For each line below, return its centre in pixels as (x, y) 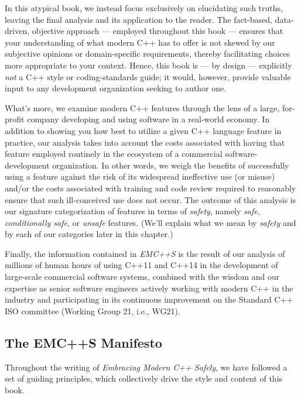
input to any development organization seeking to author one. (116, 88)
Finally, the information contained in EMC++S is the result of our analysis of (145, 253)
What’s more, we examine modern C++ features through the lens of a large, (142, 107)
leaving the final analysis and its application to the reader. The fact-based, (138, 19)
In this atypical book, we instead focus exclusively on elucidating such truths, (144, 8)
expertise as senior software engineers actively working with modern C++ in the (149, 288)
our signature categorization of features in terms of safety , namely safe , (132, 211)
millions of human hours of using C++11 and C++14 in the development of (141, 265)
